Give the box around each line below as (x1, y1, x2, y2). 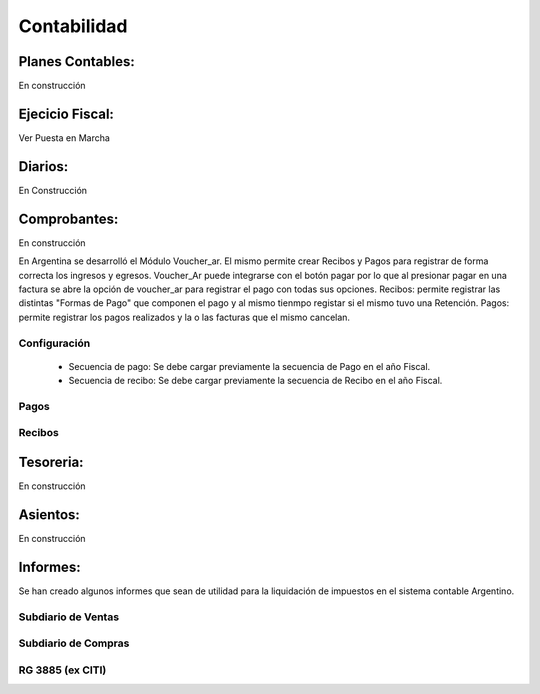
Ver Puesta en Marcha (18, 131, 110, 144)
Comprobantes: (18, 210, 119, 227)
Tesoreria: (18, 454, 84, 471)
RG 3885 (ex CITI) (18, 663, 107, 677)
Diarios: (18, 158, 69, 175)
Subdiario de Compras (18, 636, 130, 650)
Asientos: (18, 506, 80, 523)
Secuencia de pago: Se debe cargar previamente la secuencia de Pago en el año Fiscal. (68, 360, 431, 372)
